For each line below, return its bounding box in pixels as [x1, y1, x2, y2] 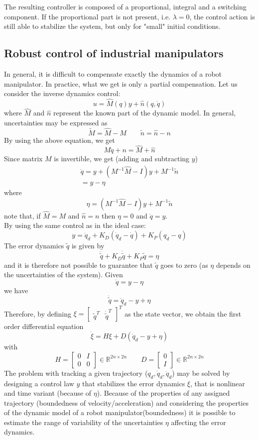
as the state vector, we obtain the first [125, 308, 242, 319]
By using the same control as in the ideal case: [4, 220, 146, 230]
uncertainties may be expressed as [4, 117, 108, 127]
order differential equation [4, 321, 84, 331]
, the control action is [189, 11, 255, 21]
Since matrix [4, 153, 43, 164]
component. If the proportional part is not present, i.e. [4, 11, 171, 21]
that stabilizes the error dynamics [82, 378, 185, 388]
